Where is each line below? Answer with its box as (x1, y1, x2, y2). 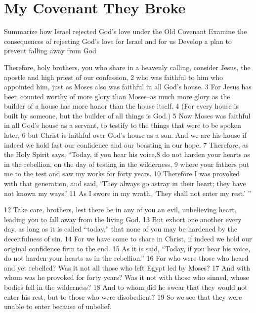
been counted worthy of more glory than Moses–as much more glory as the (4, 91, 230, 101)
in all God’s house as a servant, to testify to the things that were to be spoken (4, 120, 241, 130)
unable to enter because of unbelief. (4, 301, 112, 312)
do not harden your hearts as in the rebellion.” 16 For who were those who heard (4, 253, 249, 263)
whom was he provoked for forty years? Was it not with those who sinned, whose (4, 272, 249, 282)
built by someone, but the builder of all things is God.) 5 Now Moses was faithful (4, 110, 251, 120)
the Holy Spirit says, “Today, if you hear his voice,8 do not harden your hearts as (4, 149, 250, 159)
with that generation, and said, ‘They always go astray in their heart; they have (4, 178, 246, 189)
